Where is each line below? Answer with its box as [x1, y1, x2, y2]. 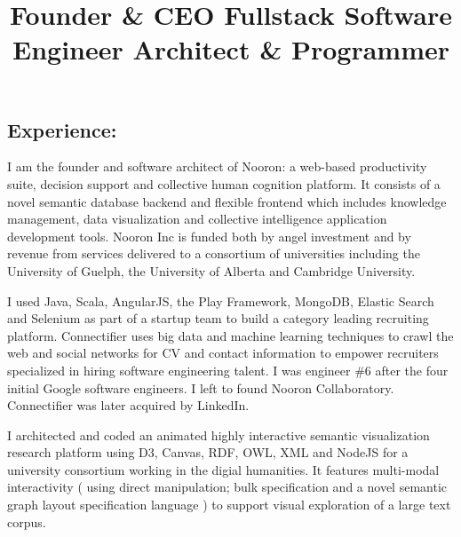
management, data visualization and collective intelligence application [7, 209, 387, 228]
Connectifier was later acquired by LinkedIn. [7, 396, 250, 415]
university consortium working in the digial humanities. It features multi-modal [7, 460, 440, 478]
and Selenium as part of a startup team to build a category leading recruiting [7, 309, 429, 328]
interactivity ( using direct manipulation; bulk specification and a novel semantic [7, 478, 448, 496]
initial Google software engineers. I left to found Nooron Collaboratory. [7, 378, 394, 397]
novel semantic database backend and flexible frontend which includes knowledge [7, 192, 447, 210]
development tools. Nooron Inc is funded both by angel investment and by [7, 226, 411, 245]
